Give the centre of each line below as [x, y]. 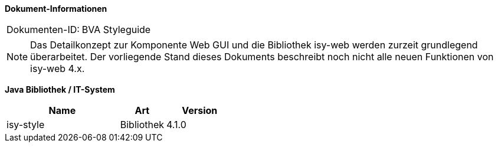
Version [200, 110]
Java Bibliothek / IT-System [60, 89]
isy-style [26, 125]
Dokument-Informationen [56, 9]
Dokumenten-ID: [43, 30]
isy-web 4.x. [58, 68]
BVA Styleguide [116, 30]
